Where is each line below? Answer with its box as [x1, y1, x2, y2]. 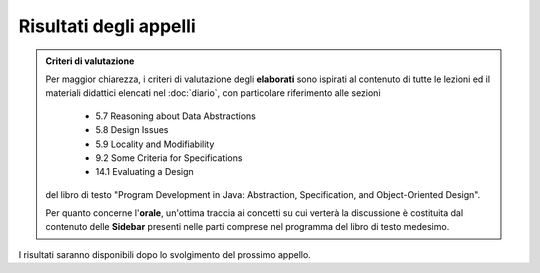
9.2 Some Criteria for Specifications [95, 151, 243, 164]
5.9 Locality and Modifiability [95, 138, 215, 150]
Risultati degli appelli [18, 15, 197, 37]
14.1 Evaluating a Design [95, 166, 194, 178]
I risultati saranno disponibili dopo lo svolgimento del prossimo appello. [18, 248, 312, 260]
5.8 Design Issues [95, 124, 169, 136]
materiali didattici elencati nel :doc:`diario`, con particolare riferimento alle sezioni [45, 87, 381, 99]
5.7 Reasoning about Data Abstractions [95, 110, 257, 122]
